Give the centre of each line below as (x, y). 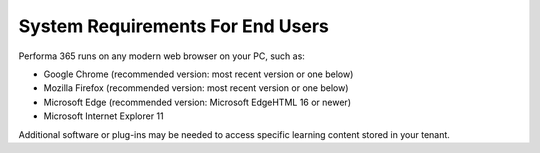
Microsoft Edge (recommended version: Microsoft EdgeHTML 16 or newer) (197, 102)
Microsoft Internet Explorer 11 (103, 116)
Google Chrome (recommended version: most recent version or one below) (198, 74)
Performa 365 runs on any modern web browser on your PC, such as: (161, 56)
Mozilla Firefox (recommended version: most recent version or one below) (196, 88)
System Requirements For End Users (174, 26)
